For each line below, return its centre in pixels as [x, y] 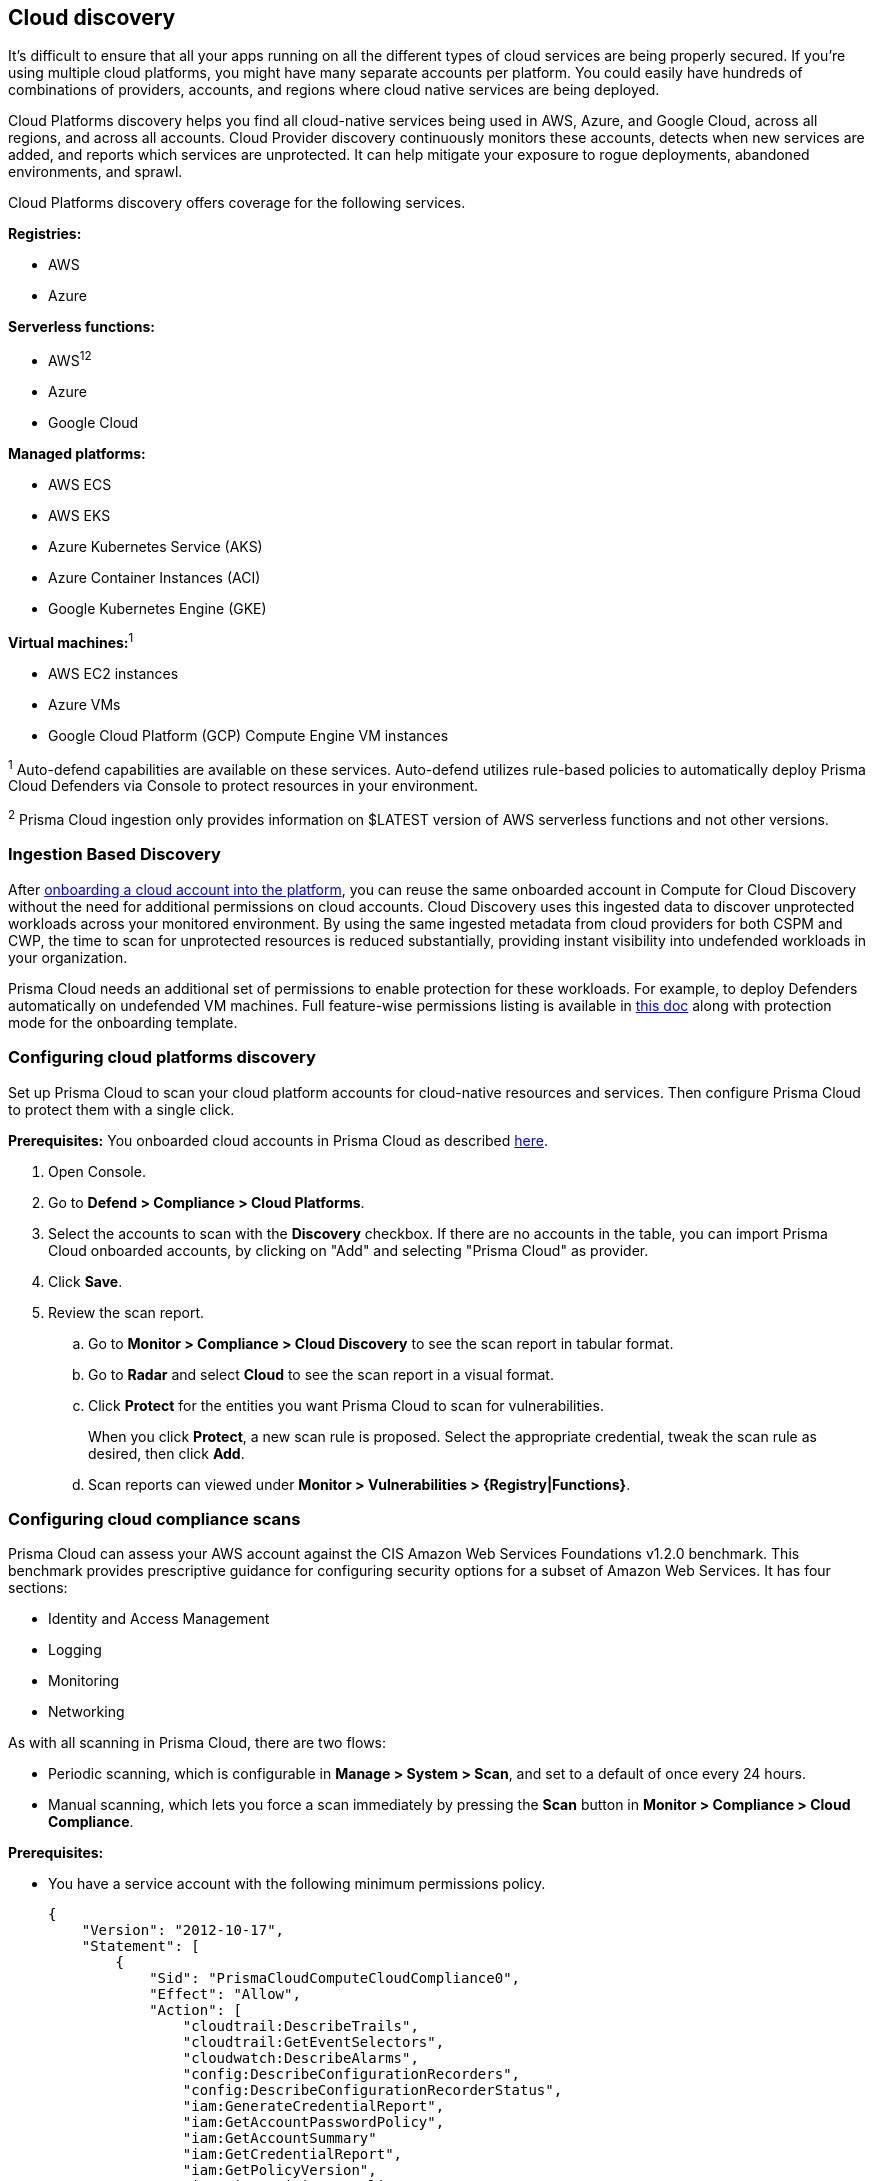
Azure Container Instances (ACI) [154, 578]
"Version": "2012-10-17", [183, 1930]
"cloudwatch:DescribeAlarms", [300, 2058]
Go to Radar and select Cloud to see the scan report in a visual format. [321, 1374]
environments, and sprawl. [95, 172]
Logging [75, 1650]
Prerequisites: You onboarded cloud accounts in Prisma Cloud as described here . [278, 1140]
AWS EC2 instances [113, 673]
